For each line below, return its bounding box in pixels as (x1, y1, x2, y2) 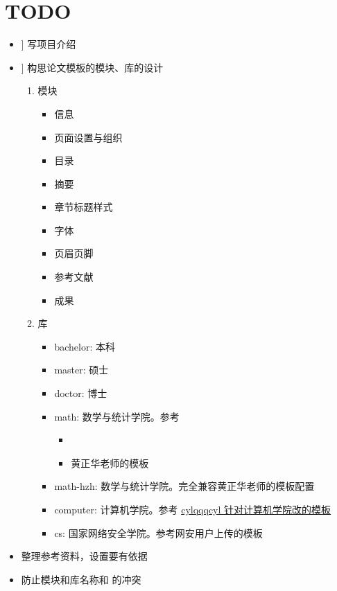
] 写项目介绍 (21, 37, 76, 51)
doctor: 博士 (54, 386, 107, 400)
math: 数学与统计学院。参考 (54, 409, 180, 423)
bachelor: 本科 (54, 339, 115, 353)
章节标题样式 (54, 200, 113, 214)
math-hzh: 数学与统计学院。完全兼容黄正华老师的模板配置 (54, 479, 315, 493)
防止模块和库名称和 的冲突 (21, 572, 141, 586)
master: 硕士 (54, 362, 109, 377)
